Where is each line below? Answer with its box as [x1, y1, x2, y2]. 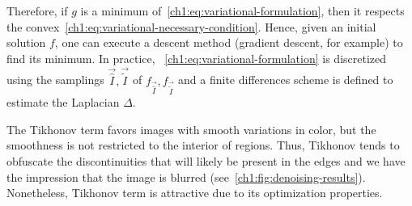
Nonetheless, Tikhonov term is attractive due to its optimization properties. [6, 184, 383, 201]
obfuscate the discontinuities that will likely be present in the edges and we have [6, 152, 406, 169]
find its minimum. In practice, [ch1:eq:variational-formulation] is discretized [6, 49, 387, 66]
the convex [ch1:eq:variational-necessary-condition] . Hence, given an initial [6, 18, 376, 35]
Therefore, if [6, 2, 68, 19]
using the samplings [6, 71, 104, 88]
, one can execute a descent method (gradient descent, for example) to [54, 34, 403, 51]
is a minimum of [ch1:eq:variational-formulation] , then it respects [80, 2, 405, 19]
